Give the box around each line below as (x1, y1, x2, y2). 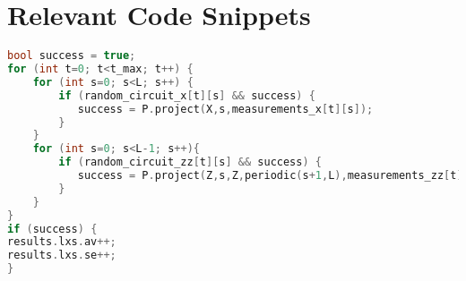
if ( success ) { (7, 222, 98, 235)
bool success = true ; (7, 49, 136, 63)
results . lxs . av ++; (7, 235, 116, 249)
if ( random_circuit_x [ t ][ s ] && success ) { (58, 89, 315, 102)
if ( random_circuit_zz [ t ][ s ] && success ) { (58, 156, 322, 169)
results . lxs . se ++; (7, 249, 116, 262)
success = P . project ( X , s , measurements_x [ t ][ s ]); (77, 102, 374, 115)
